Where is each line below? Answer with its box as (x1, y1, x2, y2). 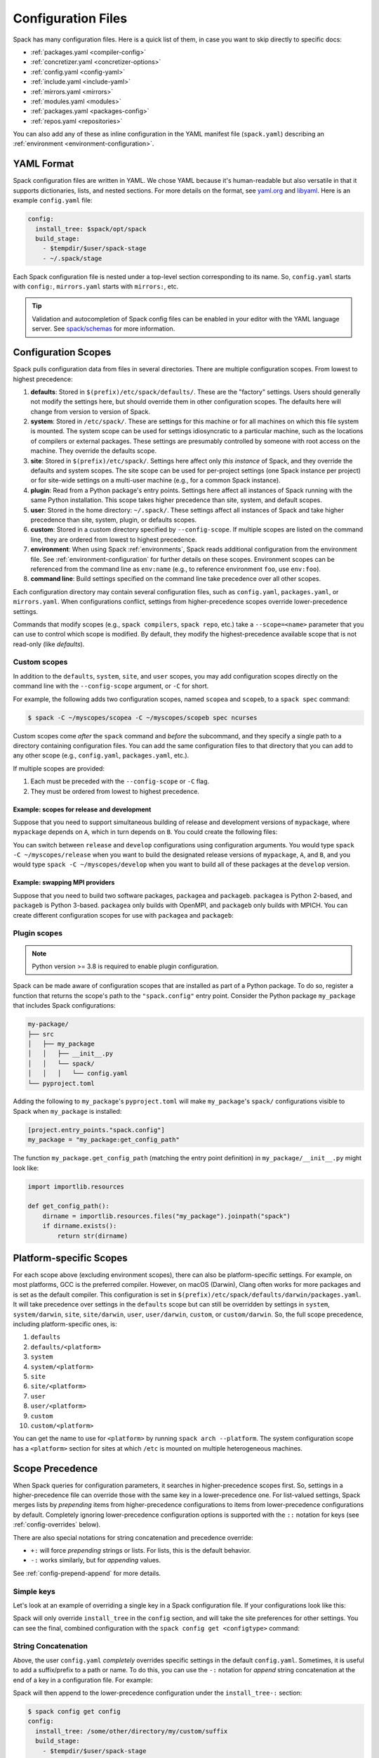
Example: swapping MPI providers (13, 878, 115, 887)
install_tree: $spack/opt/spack (35, 225, 147, 233)
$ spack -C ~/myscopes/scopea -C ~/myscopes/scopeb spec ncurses (27, 714, 258, 721)
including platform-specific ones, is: (13, 1320, 117, 1328)
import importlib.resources (27, 1182, 124, 1191)
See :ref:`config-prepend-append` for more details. (13, 1569, 161, 1577)
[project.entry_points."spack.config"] (27, 1126, 165, 1134)
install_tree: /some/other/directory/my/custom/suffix (35, 1727, 228, 1735)
